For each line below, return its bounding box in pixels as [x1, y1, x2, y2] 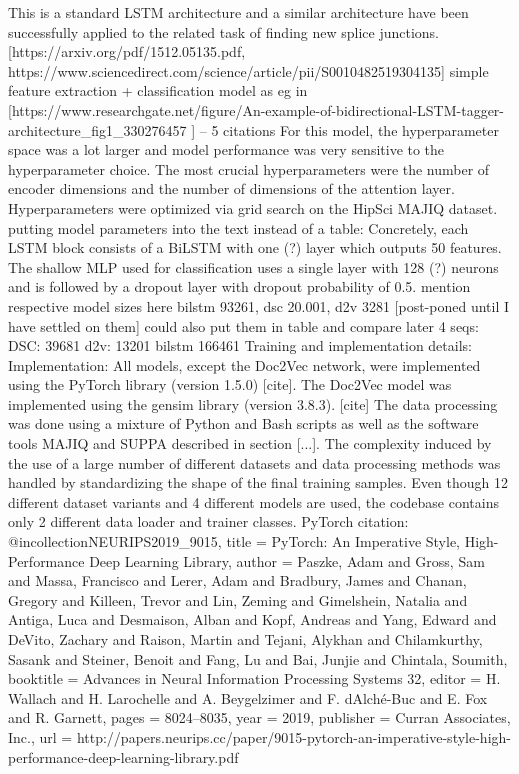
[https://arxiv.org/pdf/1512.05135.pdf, [8, 41, 246, 62]
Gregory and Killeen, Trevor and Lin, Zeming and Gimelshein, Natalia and [8, 589, 468, 610]
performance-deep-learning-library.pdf [8, 746, 239, 767]
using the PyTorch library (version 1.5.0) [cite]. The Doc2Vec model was [8, 374, 452, 395]
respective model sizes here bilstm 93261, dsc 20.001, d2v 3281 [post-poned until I [8, 295, 510, 316]
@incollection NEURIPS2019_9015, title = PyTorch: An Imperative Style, [8, 531, 461, 552]
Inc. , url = [8, 726, 73, 747]
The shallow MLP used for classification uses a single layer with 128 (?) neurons [8, 256, 499, 277]
